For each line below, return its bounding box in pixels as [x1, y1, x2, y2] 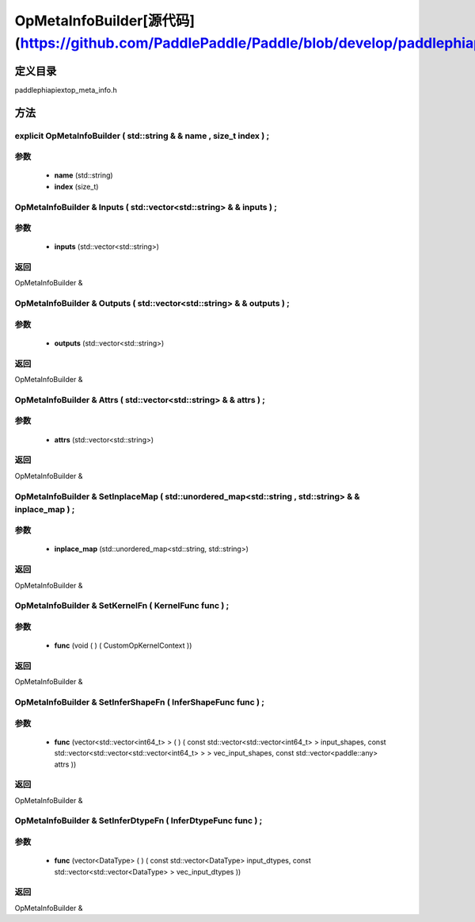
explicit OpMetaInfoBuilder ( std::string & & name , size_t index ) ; [14, 130, 270, 141]
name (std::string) [54, 170, 114, 180]
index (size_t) [54, 182, 99, 191]
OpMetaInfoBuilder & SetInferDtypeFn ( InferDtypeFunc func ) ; [14, 815, 263, 826]
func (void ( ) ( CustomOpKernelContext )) [54, 641, 192, 650]
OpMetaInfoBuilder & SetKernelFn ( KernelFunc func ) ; [14, 600, 230, 611]
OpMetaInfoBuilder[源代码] [14, 12, 196, 29]
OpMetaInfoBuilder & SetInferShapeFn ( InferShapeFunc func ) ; [14, 697, 265, 708]
